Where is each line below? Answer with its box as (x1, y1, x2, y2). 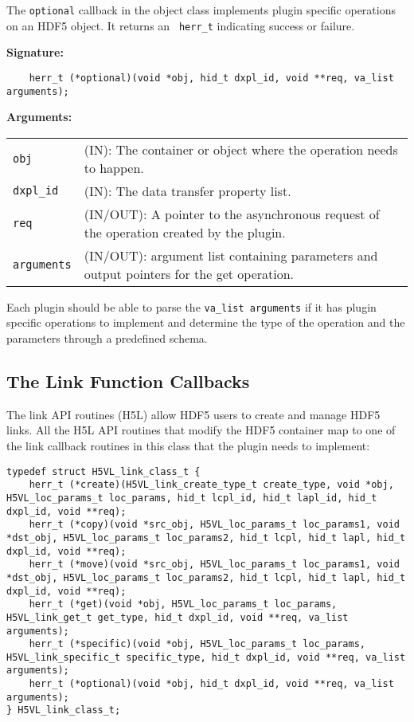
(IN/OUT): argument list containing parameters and (84, 245, 378, 265)
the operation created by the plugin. (84, 222, 286, 241)
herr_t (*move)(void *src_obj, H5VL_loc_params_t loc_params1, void (29, 559, 400, 571)
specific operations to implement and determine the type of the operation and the (6, 314, 405, 331)
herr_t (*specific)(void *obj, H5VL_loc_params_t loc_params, (29, 638, 366, 650)
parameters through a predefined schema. (6, 330, 208, 347)
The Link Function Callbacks (6, 369, 250, 394)
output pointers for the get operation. (84, 264, 295, 283)
